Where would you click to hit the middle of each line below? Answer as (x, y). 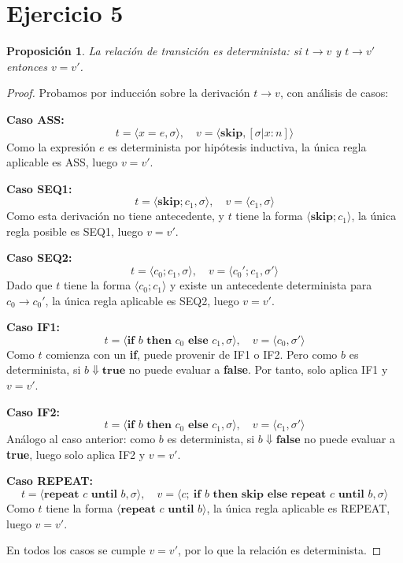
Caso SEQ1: (39, 188)
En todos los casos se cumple (76, 550)
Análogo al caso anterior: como (81, 439)
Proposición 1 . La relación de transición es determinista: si (154, 51)
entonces (27, 66)
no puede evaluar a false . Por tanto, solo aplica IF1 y (258, 369)
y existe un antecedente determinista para (271, 285)
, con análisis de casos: (334, 93)
